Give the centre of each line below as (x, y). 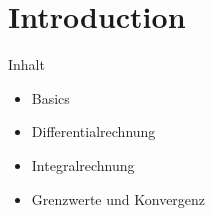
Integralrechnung (83, 164)
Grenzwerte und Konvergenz (118, 198)
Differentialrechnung (93, 131)
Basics (50, 97)
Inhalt (26, 64)
